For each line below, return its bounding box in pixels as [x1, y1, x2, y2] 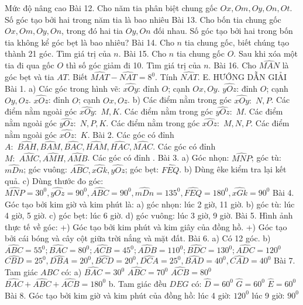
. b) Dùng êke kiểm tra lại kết [179, 163, 287, 175]
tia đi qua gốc [5, 59, 54, 71]
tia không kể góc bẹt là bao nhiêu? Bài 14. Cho [5, 36, 174, 48]
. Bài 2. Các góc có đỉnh [87, 129, 174, 141]
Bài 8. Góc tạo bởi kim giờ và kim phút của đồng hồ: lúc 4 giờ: [5, 289, 231, 301]
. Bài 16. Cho [208, 59, 257, 71]
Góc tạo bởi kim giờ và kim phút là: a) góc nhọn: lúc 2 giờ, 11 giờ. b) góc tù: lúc [5, 197, 295, 210]
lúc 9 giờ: [252, 289, 285, 301]
